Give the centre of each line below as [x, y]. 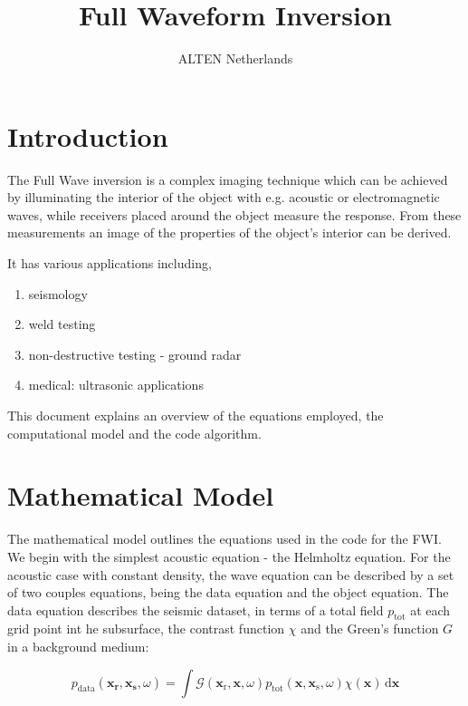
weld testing [62, 324]
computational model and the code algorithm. [134, 433]
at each [430, 609]
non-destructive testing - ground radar [135, 354]
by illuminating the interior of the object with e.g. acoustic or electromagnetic [224, 197]
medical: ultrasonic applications [116, 385]
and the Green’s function [370, 629]
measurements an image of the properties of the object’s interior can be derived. [229, 232]
